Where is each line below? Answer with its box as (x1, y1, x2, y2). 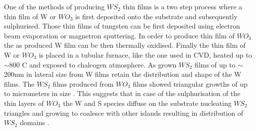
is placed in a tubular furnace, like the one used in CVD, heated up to (39, 49, 252, 60)
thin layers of (4, 98, 44, 108)
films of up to (195, 59, 236, 69)
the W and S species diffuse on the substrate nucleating (63, 98, 232, 108)
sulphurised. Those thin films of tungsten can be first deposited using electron (4, 21, 240, 31)
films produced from (52, 78, 114, 89)
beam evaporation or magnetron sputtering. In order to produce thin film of (4, 30, 235, 40)
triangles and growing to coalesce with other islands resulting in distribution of (4, 107, 243, 118)
